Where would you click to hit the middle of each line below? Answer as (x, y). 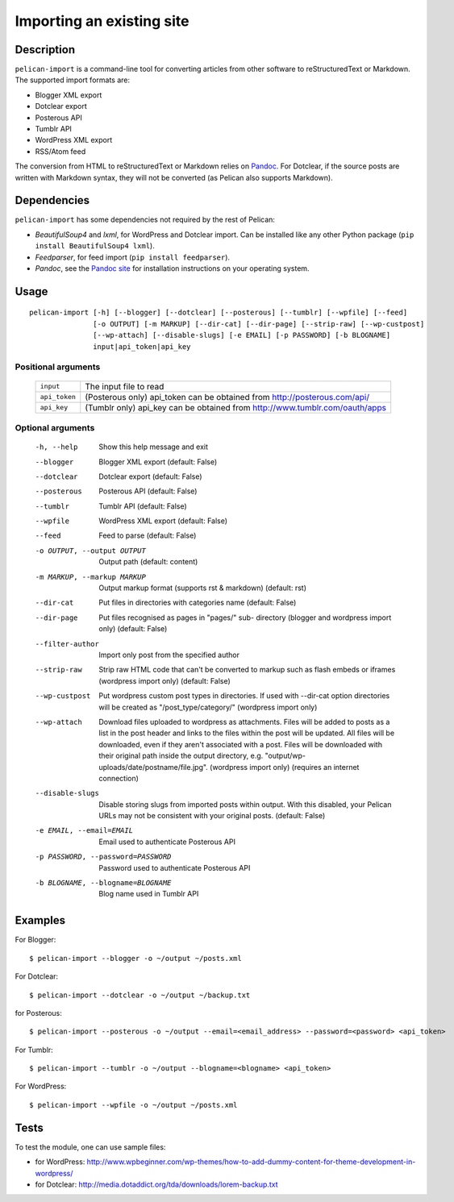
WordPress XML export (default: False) (163, 521)
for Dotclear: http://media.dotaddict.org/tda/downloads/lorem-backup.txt (156, 1184)
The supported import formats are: (73, 80)
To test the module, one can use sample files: (90, 1147)
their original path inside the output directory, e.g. (181, 756)
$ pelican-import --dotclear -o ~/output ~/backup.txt (140, 995)
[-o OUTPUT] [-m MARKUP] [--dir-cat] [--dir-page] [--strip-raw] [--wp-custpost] (259, 324)
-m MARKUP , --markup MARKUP (91, 577)
